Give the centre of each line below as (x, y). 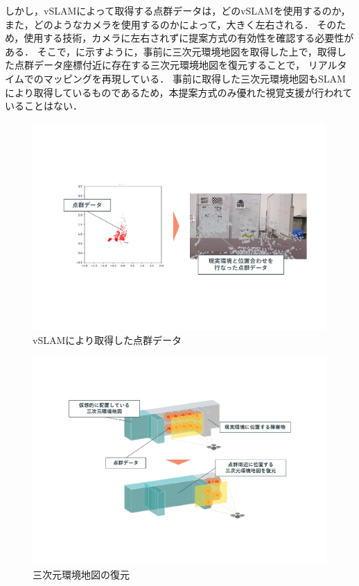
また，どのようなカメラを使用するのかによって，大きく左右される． (159, 24)
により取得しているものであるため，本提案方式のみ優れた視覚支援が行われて (179, 92)
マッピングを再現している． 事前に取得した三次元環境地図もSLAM (194, 78)
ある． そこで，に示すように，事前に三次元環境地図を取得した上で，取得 (171, 51)
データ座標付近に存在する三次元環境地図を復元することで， (169, 65)
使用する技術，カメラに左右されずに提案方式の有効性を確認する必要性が (189, 38)
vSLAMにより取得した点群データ (107, 340)
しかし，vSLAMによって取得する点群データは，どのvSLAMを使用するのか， (178, 10)
